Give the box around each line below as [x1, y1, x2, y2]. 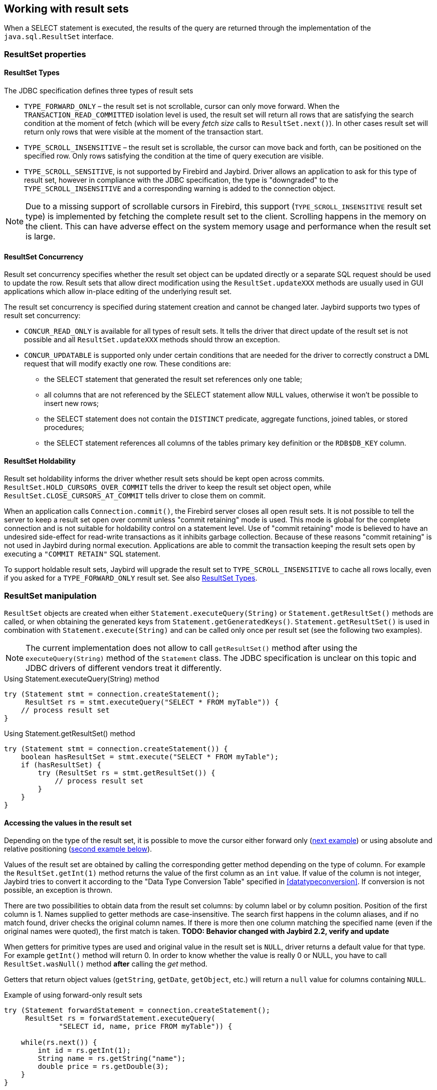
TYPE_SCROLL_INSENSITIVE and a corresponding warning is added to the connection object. [24, 184, 335, 193]
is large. [26, 231, 56, 242]
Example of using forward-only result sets [4, 991, 142, 1000]
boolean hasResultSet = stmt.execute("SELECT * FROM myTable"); [21, 753, 279, 761]
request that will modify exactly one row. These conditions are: [24, 359, 231, 368]
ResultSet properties [4, 49, 86, 59]
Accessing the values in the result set [4, 818, 132, 827]
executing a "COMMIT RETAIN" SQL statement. [4, 550, 160, 559]
